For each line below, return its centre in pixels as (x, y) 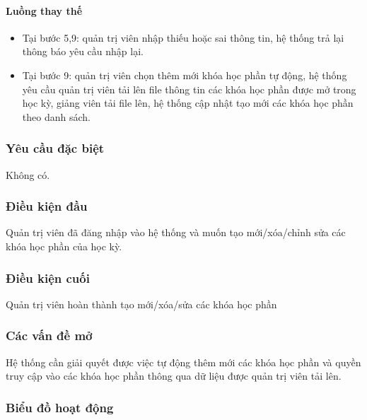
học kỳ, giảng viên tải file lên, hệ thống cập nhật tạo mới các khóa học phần (188, 103)
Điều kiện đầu (47, 206)
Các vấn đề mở (49, 336)
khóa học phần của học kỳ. (64, 246)
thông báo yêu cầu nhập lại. (83, 51)
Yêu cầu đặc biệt (55, 148)
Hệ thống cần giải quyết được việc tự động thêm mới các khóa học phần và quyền (183, 362)
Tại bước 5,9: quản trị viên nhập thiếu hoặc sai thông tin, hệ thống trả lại (183, 37)
